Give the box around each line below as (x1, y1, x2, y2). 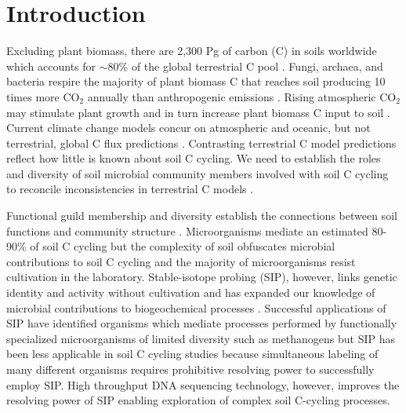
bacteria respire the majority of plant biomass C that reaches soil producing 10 (6, 73, 386, 90)
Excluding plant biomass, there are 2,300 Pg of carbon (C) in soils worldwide (6, 42, 377, 59)
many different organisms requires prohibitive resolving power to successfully (6, 361, 375, 377)
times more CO (6, 88, 80, 104)
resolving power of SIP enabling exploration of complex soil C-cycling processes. (6, 392, 390, 408)
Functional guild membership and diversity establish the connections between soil (6, 207, 397, 224)
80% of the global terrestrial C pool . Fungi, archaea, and (107, 57, 383, 74)
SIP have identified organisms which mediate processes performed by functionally (6, 315, 397, 331)
